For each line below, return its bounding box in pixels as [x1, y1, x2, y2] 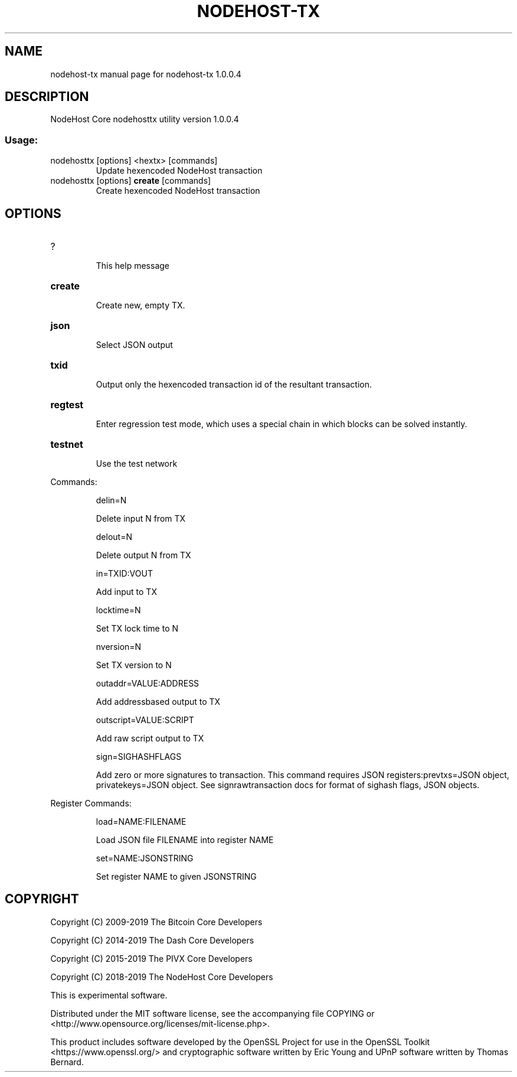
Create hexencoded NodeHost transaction [96, 186, 260, 196]
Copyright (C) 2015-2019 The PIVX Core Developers [50, 953, 253, 964]
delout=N [96, 532, 132, 542]
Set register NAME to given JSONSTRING [96, 871, 257, 882]
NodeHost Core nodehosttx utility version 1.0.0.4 [50, 114, 239, 125]
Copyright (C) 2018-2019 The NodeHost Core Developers [50, 971, 273, 982]
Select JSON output [96, 340, 173, 350]
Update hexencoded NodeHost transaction [96, 165, 263, 176]
